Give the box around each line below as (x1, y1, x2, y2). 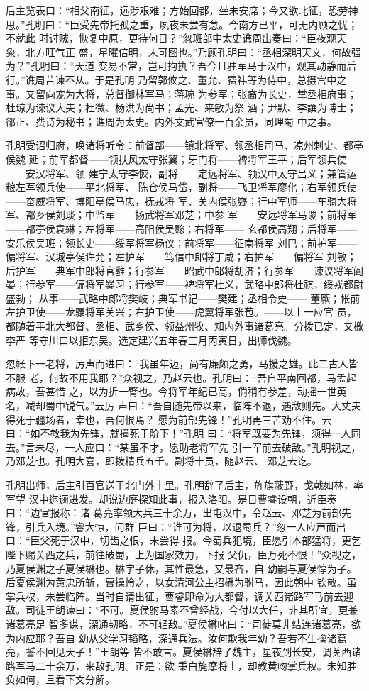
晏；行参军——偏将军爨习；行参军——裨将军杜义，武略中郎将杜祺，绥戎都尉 (6, 277, 363, 292)
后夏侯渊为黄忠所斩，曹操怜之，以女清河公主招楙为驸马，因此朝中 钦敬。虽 (6, 575, 357, 590)
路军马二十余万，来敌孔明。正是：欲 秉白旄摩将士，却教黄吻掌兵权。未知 (6, 658, 347, 673)
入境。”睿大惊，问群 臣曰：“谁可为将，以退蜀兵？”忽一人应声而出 (45, 519, 346, 534)
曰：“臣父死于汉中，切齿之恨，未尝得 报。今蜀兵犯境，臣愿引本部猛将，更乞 (6, 533, 362, 548)
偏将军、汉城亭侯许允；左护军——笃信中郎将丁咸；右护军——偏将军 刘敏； (6, 249, 357, 264)
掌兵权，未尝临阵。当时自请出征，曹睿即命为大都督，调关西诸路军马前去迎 (6, 588, 353, 603)
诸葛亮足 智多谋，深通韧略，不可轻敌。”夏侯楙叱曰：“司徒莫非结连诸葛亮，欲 (6, 616, 361, 631)
